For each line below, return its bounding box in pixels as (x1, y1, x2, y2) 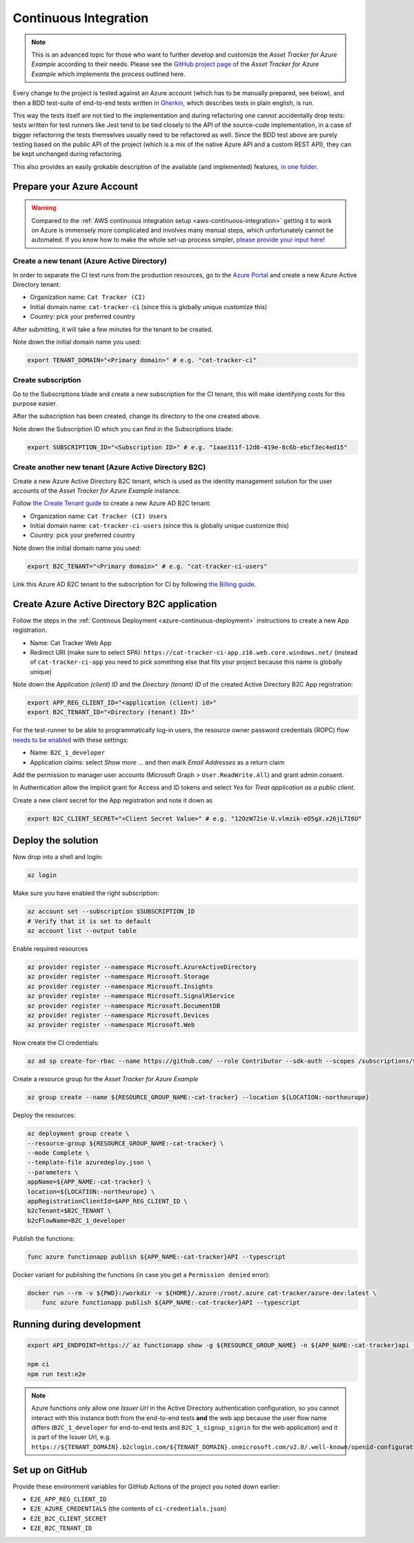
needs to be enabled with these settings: (12, 736, 129, 744)
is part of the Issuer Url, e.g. (31, 1433, 112, 1442)
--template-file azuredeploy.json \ (27, 1159, 152, 1166)
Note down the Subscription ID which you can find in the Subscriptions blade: (12, 424, 234, 433)
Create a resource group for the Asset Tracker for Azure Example (12, 1075, 199, 1083)
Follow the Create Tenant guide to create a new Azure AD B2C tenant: (12, 499, 212, 507)
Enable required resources (12, 944, 88, 952)
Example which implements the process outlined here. (31, 70, 186, 78)
